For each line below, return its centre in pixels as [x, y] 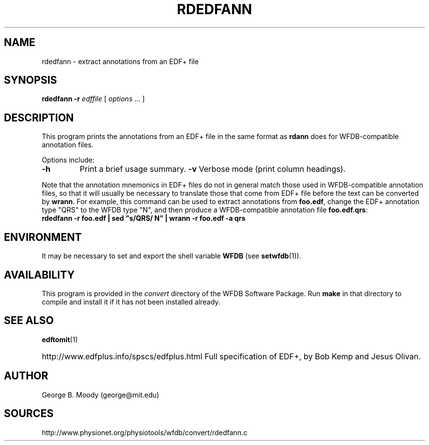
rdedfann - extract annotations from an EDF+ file [120, 61]
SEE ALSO [29, 321]
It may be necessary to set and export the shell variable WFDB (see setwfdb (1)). [171, 256]
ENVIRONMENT [43, 237]
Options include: [68, 160]
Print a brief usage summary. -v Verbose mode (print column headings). [213, 169]
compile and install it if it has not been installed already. [131, 302]
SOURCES [29, 414]
